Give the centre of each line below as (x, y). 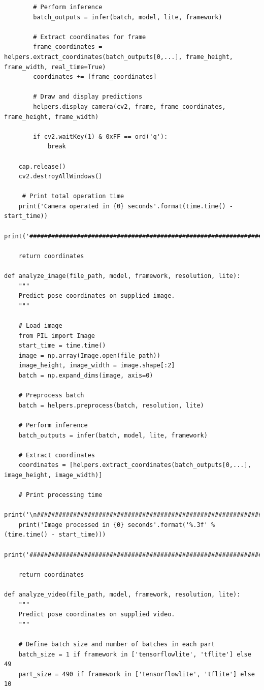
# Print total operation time (73, 196)
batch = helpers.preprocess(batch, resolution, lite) (111, 405)
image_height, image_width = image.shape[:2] (97, 366)
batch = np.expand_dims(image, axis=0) (86, 375)
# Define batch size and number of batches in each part (117, 644)
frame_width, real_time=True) (55, 67)
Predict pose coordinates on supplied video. (97, 615)
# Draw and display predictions (88, 97)
